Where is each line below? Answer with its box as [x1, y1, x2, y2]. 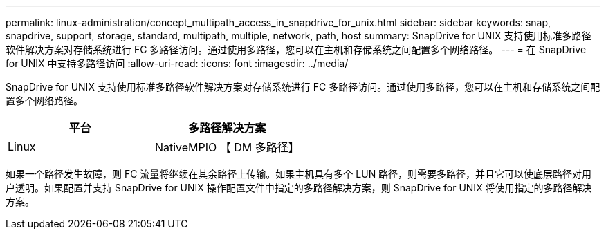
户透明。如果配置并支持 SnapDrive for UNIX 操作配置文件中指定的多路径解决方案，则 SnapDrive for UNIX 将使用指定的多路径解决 [6, 182, 592, 194]
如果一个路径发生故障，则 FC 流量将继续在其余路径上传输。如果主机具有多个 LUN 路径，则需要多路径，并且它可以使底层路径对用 [6, 168, 592, 180]
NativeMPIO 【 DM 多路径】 [154, 140, 300, 154]
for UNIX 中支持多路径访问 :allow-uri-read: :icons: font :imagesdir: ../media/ [6, 57, 349, 69]
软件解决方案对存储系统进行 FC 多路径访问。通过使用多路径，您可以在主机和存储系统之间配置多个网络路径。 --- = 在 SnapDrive [6, 44, 587, 55]
